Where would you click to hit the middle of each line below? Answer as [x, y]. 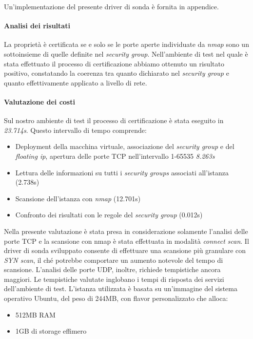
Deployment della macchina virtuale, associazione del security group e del [125, 146]
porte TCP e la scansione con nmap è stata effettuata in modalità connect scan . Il [126, 241]
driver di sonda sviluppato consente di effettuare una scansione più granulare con [125, 250]
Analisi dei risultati [37, 26]
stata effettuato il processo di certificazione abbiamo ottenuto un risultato [114, 63]
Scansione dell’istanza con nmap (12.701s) [78, 198]
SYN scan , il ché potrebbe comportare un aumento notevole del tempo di [114, 260]
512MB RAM [35, 314]
